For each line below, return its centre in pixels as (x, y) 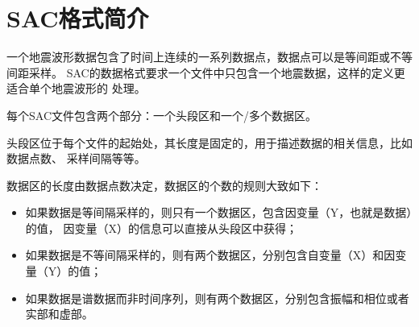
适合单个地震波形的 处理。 (76, 88)
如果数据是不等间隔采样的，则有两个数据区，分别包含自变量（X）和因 (210, 255)
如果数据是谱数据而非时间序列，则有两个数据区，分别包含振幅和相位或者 (217, 298)
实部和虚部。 (59, 314)
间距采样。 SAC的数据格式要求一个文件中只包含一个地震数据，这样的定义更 (206, 72)
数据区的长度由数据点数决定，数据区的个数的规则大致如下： (164, 185)
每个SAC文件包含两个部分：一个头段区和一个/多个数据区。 (162, 115)
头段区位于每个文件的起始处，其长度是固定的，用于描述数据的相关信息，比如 (209, 142)
